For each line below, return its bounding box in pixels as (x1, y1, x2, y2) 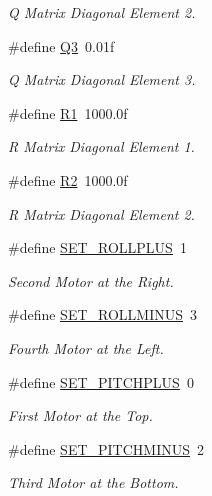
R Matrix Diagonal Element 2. (8, 203, 195, 224)
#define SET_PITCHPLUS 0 (8, 371, 194, 392)
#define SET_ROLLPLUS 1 (8, 237, 187, 258)
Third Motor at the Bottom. (8, 472, 179, 493)
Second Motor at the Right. (8, 270, 174, 291)
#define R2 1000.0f (8, 169, 128, 190)
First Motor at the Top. (8, 405, 153, 426)
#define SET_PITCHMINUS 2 (8, 438, 205, 459)
